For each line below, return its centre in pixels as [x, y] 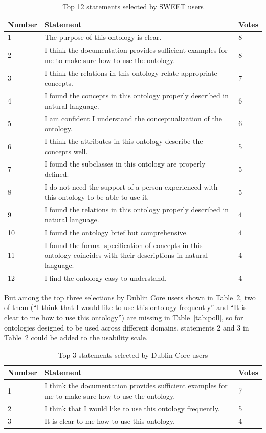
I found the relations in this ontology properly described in [137, 209]
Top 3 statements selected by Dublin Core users [133, 354]
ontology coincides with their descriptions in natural [126, 255]
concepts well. [66, 151]
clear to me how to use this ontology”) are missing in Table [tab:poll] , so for [124, 317]
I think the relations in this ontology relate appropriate [131, 73]
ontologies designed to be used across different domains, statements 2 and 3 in [127, 327]
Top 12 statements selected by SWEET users [133, 6]
